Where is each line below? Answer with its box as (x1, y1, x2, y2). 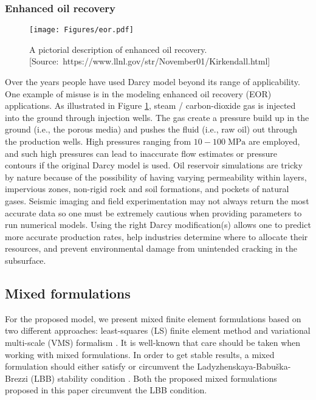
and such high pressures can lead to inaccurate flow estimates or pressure (5, 147, 278, 159)
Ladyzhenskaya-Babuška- (197, 360, 291, 373)
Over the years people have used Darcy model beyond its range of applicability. (5, 75, 300, 88)
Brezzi (5, 371, 28, 384)
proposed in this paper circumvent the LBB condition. (5, 384, 207, 396)
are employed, (248, 135, 300, 148)
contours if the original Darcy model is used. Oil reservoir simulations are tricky (5, 159, 303, 171)
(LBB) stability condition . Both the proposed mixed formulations (30, 371, 277, 384)
